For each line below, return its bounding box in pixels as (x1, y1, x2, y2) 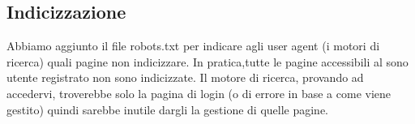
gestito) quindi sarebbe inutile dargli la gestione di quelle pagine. (6, 100, 329, 118)
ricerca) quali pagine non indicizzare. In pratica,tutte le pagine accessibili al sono (6, 53, 409, 70)
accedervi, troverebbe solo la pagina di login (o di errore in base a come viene (6, 84, 391, 101)
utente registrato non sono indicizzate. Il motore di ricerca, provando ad (6, 69, 364, 86)
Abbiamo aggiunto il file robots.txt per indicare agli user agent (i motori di (6, 37, 380, 54)
